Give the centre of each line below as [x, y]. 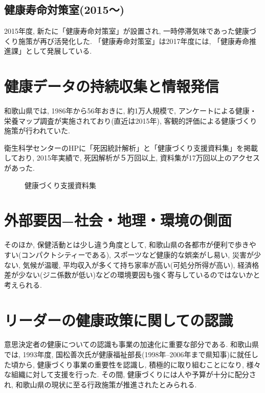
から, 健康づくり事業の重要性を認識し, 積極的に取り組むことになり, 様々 [139, 364]
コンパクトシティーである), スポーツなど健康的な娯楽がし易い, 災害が [137, 254]
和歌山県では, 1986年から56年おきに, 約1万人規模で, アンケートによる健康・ [130, 111]
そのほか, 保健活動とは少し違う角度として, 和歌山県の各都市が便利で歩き [127, 245]
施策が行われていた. [37, 131]
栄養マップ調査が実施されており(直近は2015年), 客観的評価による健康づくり [131, 120]
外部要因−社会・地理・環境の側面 [118, 220]
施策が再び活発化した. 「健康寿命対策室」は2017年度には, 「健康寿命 [134, 41]
